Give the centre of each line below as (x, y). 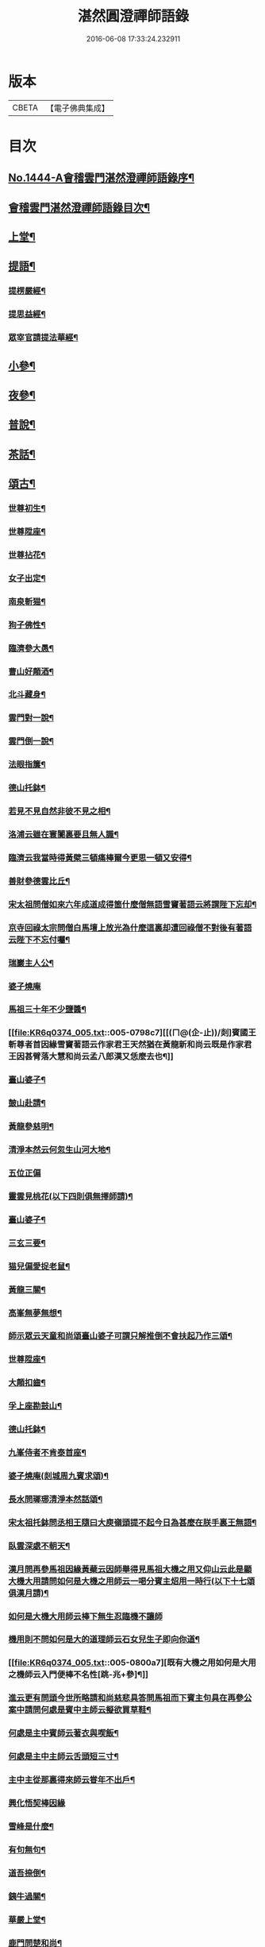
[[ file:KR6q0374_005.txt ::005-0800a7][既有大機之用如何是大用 (132, 1663)
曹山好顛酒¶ (31, 671)
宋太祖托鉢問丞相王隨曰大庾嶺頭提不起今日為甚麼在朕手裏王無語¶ (132, 1522)
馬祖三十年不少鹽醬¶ (48, 1010)
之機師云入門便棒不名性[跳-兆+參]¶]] (79, 1675)
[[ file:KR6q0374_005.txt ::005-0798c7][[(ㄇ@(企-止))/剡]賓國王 (132, 1033)
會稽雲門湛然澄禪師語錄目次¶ (79, 207)
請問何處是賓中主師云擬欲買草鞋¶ (88, 1710)
